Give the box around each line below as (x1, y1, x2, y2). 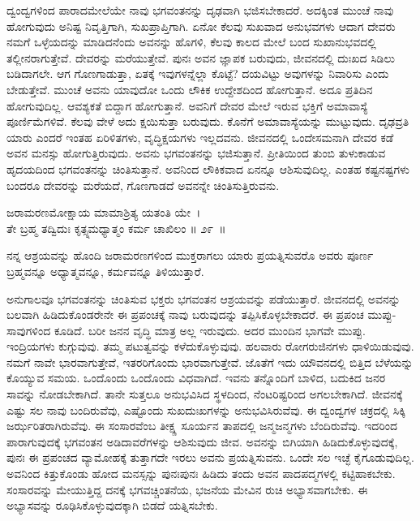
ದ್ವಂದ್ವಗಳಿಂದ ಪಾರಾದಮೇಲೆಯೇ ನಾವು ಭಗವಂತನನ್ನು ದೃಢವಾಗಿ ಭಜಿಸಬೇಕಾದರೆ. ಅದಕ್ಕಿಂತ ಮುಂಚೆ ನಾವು (6, 2, 394, 18)
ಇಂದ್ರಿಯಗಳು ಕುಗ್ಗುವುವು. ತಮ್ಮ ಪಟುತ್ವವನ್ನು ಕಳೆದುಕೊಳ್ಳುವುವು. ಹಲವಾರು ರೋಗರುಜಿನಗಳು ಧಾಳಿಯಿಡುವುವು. (6, 338, 414, 355)
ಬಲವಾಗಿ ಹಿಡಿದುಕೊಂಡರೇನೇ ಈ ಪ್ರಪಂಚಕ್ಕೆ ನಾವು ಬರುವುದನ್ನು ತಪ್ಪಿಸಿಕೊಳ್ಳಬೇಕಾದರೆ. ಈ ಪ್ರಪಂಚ (6, 306, 364, 323)
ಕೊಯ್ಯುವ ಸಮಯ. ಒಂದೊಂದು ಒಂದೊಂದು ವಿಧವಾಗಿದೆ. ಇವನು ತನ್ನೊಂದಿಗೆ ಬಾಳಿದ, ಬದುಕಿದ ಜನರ (6, 369, 386, 386)
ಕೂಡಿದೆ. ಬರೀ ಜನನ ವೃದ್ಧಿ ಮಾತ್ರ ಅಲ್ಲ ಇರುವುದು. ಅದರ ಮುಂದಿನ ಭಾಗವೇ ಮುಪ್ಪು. (54, 321, 366, 338)
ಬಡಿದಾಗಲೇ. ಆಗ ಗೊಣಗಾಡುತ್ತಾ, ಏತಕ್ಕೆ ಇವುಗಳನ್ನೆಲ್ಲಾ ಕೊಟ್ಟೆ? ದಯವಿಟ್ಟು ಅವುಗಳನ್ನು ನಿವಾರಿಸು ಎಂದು (6, 65, 389, 82)
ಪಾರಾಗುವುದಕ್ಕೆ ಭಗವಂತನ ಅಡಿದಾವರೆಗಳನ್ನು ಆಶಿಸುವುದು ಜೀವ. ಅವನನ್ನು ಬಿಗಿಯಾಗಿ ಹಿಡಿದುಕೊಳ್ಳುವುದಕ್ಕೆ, (6, 433, 398, 450)
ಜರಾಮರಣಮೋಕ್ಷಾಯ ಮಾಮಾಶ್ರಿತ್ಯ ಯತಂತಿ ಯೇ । (6, 204, 201, 221)
